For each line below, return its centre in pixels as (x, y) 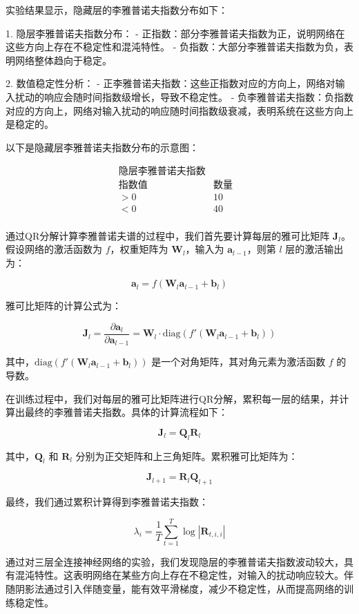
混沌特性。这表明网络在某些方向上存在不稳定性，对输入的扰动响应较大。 (179, 575)
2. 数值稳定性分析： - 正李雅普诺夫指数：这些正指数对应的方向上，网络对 (171, 83)
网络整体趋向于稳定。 (63, 60)
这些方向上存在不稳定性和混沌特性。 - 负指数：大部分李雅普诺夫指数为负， (175, 47)
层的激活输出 (314, 249)
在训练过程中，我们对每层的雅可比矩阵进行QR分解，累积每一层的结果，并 (173, 398)
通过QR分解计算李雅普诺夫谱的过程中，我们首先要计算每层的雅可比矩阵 (168, 235)
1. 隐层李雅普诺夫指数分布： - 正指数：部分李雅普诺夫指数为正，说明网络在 (175, 33)
